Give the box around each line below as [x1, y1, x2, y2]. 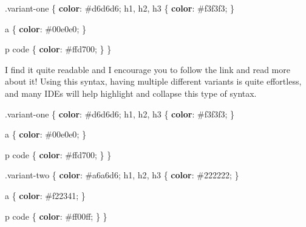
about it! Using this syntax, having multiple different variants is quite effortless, [5, 75, 302, 88]
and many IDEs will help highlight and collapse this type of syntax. [5, 86, 257, 99]
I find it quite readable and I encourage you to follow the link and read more [5, 63, 290, 75]
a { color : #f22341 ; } [5, 189, 86, 201]
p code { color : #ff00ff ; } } [5, 209, 107, 222]
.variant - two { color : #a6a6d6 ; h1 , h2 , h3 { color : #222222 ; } [5, 169, 239, 181]
